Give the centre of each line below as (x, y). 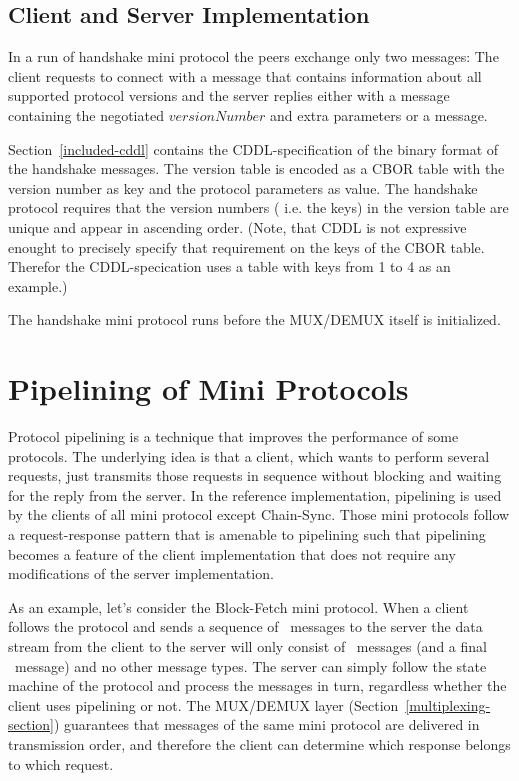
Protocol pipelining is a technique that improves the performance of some (233, 436)
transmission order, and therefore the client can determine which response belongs (259, 743)
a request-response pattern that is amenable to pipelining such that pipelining (247, 534)
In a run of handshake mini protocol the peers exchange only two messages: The (253, 56)
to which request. (61, 763)
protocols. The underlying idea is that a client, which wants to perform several (249, 455)
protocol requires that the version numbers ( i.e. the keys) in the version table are (258, 207)
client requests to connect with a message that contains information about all (245, 75)
